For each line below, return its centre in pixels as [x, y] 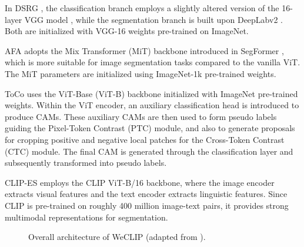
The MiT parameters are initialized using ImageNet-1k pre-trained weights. [141, 73]
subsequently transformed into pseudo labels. [86, 163]
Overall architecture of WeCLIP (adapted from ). [117, 237]
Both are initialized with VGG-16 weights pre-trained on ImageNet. [127, 31]
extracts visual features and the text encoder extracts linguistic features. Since [146, 194]
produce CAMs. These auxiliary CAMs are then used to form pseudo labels [141, 116]
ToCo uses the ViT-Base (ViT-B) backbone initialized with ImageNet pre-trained [151, 93]
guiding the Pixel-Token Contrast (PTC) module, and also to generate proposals [150, 128]
